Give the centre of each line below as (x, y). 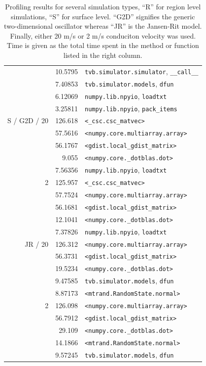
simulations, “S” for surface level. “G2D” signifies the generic (103, 16)
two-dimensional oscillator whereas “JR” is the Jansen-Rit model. (103, 26)
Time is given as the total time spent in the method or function (103, 45)
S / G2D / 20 (28, 120)
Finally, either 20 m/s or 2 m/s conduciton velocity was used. (103, 35)
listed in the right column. (103, 55)
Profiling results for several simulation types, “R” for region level (103, 6)
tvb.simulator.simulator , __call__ (142, 71)
